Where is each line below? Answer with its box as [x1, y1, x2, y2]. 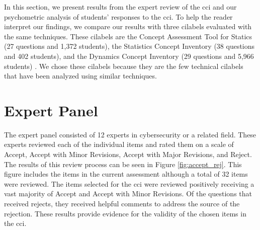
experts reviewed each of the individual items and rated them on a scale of [4, 139, 234, 149]
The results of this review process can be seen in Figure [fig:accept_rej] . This [4, 159, 242, 169]
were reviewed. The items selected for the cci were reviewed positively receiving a [4, 178, 254, 189]
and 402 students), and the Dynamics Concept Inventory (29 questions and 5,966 [4, 50, 254, 61]
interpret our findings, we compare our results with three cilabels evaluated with [4, 21, 252, 32]
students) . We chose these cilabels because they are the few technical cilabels [4, 60, 243, 71]
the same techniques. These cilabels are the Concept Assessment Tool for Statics [4, 31, 252, 41]
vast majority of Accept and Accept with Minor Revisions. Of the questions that [4, 188, 252, 199]
